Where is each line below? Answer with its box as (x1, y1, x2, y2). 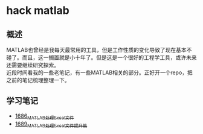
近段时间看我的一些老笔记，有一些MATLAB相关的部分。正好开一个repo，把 (6, 69, 193, 76)
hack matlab (6, 4, 69, 18)
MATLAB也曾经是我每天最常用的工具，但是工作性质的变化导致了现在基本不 (6, 46, 192, 53)
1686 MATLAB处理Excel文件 (14, 112, 74, 121)
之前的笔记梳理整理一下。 (6, 77, 70, 83)
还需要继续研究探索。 (6, 62, 59, 68)
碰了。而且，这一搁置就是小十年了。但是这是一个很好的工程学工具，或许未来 (6, 54, 197, 61)
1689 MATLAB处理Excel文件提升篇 (14, 120, 88, 129)
